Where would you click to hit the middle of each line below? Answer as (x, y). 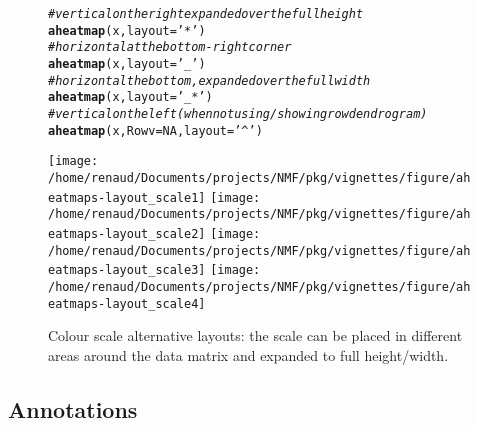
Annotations (73, 408)
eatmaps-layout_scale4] (127, 303)
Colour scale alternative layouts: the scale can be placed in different (255, 335)
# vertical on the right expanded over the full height (206, 14)
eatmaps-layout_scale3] (127, 270)
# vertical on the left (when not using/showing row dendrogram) (238, 113)
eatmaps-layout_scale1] (127, 197)
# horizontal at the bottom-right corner (170, 47)
